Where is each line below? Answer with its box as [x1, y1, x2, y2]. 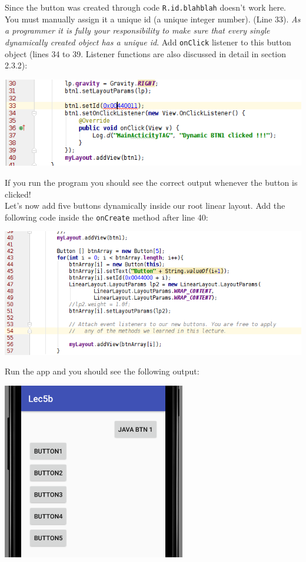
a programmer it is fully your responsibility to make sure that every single [5, 24, 270, 37]
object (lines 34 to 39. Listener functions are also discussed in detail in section [5, 47, 287, 60]
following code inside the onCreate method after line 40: [5, 211, 208, 223]
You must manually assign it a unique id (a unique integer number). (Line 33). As [5, 12, 301, 25]
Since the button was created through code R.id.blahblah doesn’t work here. [5, 1, 287, 13]
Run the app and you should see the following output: [5, 365, 199, 377]
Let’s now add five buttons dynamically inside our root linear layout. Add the [5, 199, 285, 212]
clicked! [5, 188, 31, 200]
